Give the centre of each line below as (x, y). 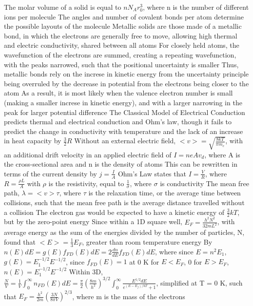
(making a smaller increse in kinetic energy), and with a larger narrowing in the (123, 102)
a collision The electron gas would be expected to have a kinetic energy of (114, 212)
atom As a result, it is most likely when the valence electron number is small (118, 93)
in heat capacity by (33, 141)
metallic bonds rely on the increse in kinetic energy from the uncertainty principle (126, 74)
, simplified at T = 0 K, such (199, 282)
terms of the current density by (50, 173)
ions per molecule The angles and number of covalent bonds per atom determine (124, 16)
